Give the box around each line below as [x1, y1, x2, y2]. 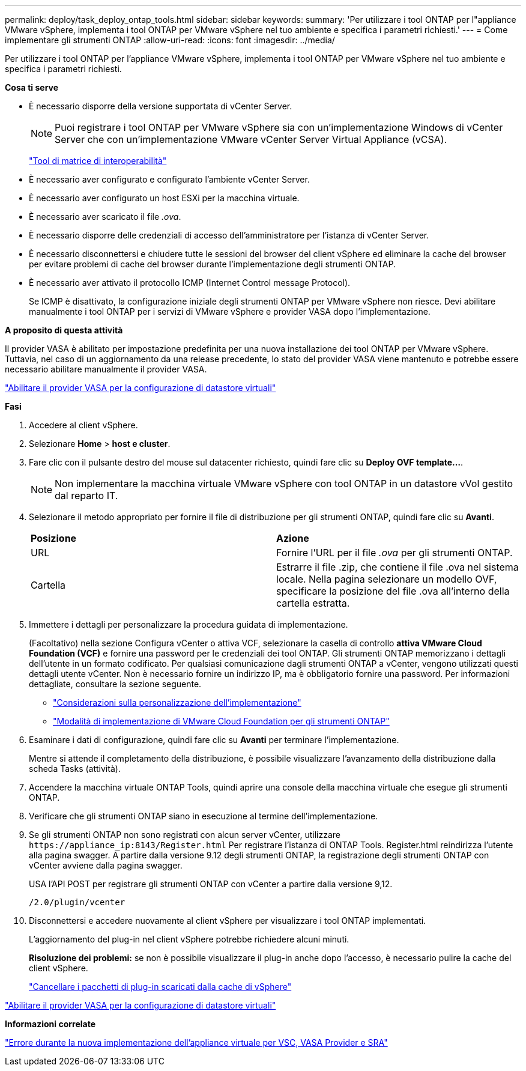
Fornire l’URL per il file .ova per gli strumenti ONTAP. [276, 547, 513, 559]
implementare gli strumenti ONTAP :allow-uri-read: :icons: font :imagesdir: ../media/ [5, 35, 335, 45]
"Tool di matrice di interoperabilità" [29, 156, 167, 166]
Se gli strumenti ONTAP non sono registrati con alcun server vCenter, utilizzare [29, 830, 340, 840]
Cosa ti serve [5, 82, 59, 93]
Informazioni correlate [5, 1019, 96, 1029]
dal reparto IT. [55, 490, 118, 502]
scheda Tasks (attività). [29, 763, 121, 774]
